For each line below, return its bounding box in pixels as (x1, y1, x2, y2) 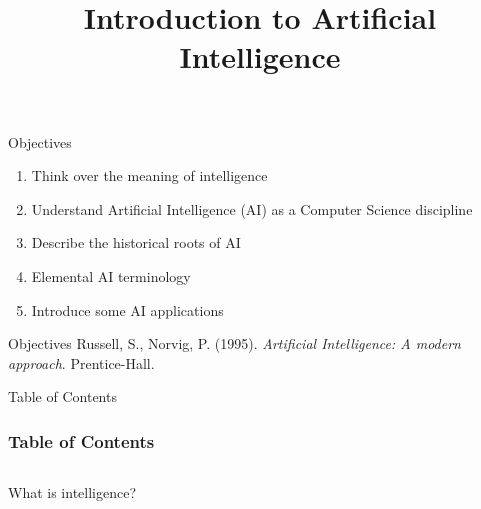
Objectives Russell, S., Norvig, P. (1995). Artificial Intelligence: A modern (8, 333, 461, 354)
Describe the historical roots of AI (31, 232, 241, 253)
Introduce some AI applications (31, 299, 224, 320)
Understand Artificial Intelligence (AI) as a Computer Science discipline (31, 198, 473, 219)
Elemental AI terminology (31, 265, 191, 286)
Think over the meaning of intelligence (31, 165, 268, 186)
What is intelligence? (8, 482, 137, 503)
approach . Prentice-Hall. (8, 352, 155, 373)
